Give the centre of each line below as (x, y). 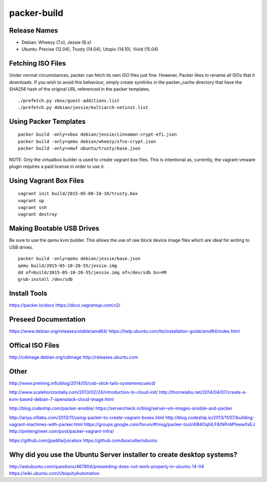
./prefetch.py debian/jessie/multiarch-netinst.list (83, 107)
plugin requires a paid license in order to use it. (57, 166)
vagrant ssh (32, 208)
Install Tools (28, 294)
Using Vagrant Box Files (46, 181)
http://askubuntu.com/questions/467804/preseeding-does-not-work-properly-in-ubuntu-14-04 (107, 466)
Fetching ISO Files (38, 64)
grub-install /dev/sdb (45, 279)
